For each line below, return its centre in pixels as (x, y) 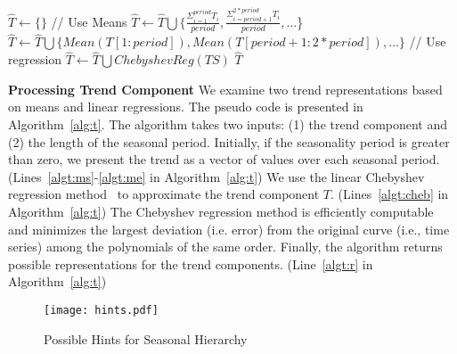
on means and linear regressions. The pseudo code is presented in (186, 107)
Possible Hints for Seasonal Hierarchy (146, 338)
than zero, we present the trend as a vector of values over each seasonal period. (224, 159)
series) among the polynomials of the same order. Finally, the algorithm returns (225, 247)
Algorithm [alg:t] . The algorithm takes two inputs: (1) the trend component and (228, 124)
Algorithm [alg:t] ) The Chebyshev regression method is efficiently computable (221, 211)
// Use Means (89, 21)
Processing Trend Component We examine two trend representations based (225, 89)
